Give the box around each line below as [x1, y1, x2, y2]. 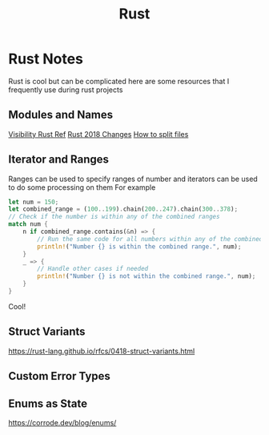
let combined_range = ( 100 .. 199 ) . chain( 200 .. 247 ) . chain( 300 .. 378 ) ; [8, 205, 239, 213]
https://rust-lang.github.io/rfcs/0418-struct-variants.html [8, 346, 195, 356]
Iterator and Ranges [8, 153, 110, 167]
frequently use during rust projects [8, 85, 123, 95]
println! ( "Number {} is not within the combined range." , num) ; [37, 272, 256, 280]
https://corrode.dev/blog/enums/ [8, 417, 117, 427]
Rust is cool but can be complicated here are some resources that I [8, 76, 230, 86]
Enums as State [8, 397, 88, 410]
